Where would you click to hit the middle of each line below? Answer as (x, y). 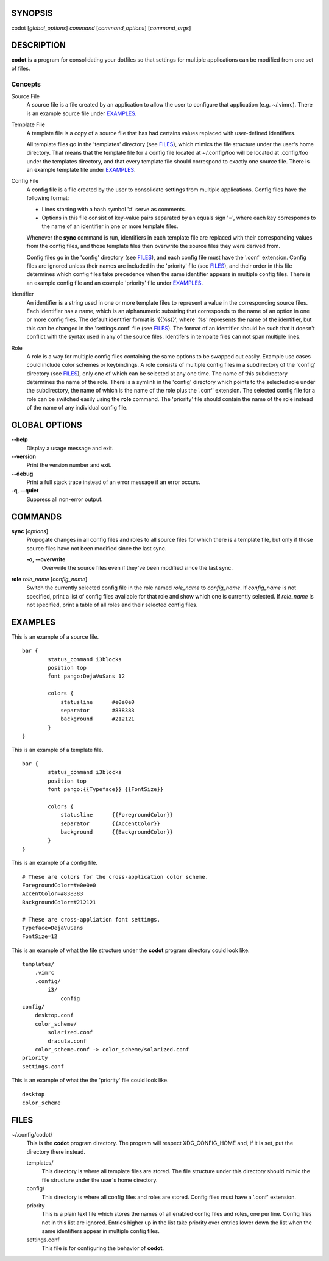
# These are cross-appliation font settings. (91, 919)
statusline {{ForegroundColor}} (117, 815)
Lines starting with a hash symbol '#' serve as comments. (114, 209)
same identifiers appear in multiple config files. (101, 1231)
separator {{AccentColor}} (111, 823)
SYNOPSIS (32, 13)
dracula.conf (67, 1041)
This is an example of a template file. (57, 750)
